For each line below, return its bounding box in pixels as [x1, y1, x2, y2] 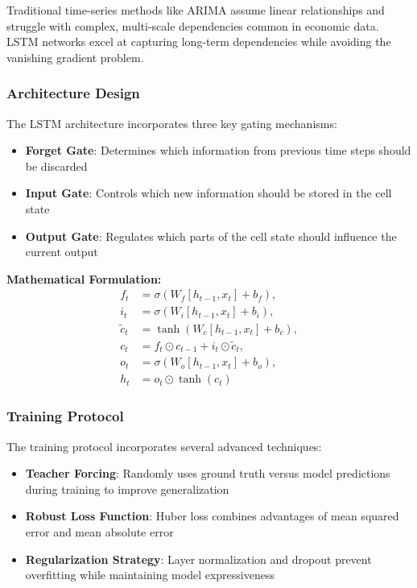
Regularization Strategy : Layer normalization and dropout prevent [25, 550, 372, 567]
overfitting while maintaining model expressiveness [25, 566, 275, 583]
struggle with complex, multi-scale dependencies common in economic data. [6, 17, 379, 34]
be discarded [25, 157, 88, 174]
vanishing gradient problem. [6, 48, 144, 65]
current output [25, 243, 98, 260]
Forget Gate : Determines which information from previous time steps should [25, 142, 411, 159]
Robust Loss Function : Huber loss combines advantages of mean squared [25, 507, 399, 524]
